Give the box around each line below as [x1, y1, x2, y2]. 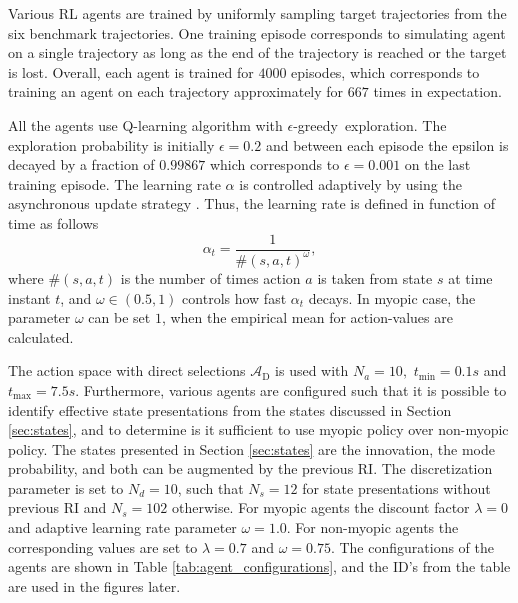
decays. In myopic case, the [308, 287, 476, 308]
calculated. [8, 326, 74, 347]
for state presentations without [302, 477, 491, 498]
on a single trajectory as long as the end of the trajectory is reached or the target [8, 42, 507, 63]
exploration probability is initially [8, 134, 215, 155]
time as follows [8, 212, 99, 233]
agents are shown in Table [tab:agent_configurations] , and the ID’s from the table [8, 556, 511, 577]
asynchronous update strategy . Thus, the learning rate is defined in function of [8, 193, 496, 214]
